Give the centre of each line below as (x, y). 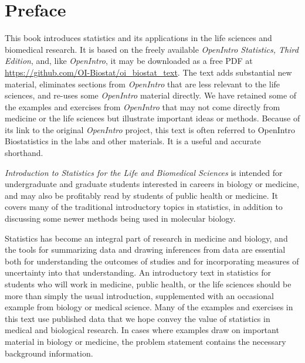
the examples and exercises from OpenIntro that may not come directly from (143, 106)
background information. (49, 353)
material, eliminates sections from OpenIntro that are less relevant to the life (143, 84)
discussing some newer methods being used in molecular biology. (120, 218)
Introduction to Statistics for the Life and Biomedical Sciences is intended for (144, 172)
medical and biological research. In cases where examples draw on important (142, 330)
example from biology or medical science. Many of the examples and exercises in (149, 307)
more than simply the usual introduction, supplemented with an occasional (139, 295)
